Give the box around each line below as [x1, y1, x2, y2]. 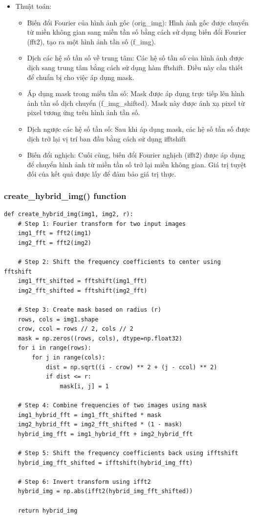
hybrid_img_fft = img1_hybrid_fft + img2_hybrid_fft [18, 430, 193, 438]
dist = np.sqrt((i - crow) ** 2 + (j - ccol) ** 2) [45, 363, 217, 371]
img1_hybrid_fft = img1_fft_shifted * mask [18, 411, 162, 418]
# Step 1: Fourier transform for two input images [18, 220, 186, 227]
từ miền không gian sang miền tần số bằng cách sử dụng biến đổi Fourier [27, 27, 247, 37]
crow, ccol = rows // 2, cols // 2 [18, 325, 133, 333]
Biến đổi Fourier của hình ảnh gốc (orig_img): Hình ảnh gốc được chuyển [27, 17, 249, 27]
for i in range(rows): [18, 344, 91, 352]
